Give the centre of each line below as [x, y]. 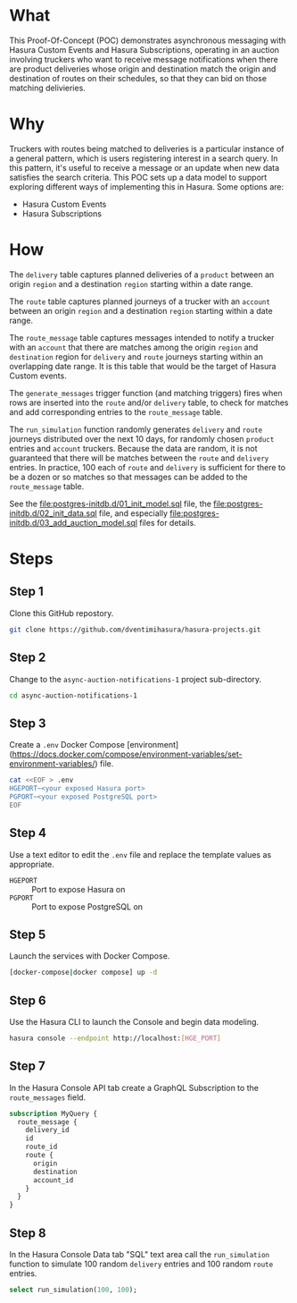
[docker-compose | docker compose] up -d [83, 973]
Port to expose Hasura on [78, 889]
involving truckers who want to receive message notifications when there [144, 59]
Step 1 [27, 592]
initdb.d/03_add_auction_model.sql [74, 522]
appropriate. [32, 864]
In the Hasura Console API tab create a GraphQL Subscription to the [134, 1087]
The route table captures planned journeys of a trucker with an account [140, 301]
